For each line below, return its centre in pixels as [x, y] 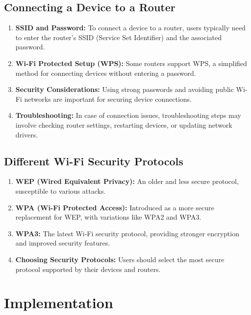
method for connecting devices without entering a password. [106, 73]
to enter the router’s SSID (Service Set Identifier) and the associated [119, 37]
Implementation [59, 303]
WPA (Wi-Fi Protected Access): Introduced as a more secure [115, 207]
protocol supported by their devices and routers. [88, 269]
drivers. [27, 134]
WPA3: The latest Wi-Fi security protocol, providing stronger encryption [127, 233]
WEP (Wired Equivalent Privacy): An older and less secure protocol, [127, 181]
